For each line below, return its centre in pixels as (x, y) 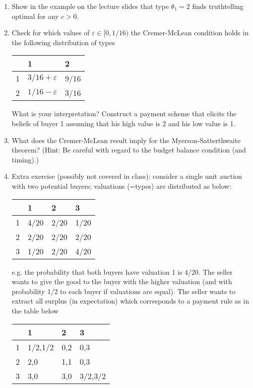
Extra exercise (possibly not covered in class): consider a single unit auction (127, 176)
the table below (35, 310)
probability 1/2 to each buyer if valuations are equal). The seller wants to (124, 291)
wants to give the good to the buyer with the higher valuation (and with (122, 281)
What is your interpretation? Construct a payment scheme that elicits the (124, 114)
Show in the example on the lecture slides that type (90, 6)
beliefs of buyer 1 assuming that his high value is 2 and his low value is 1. (124, 123)
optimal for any (35, 16)
